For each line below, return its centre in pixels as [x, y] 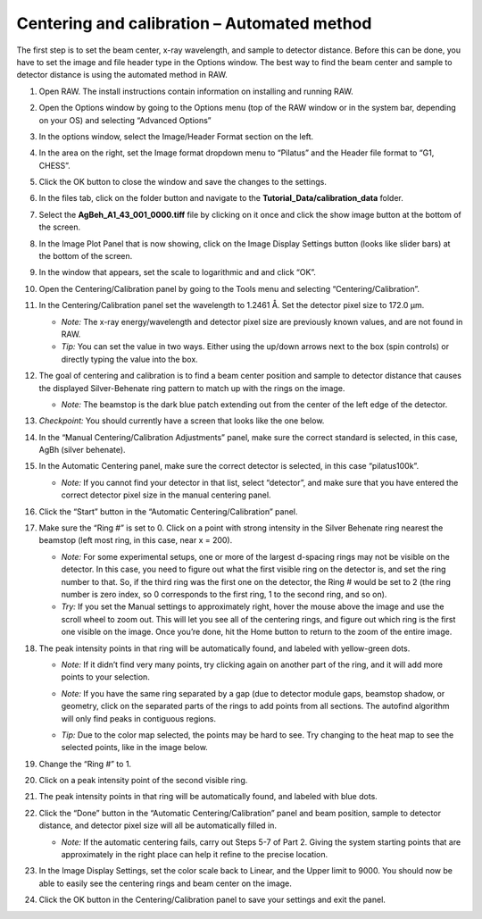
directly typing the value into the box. [129, 359]
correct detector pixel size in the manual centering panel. [166, 495]
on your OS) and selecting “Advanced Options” [125, 120]
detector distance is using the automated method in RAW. [122, 75]
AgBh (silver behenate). [82, 450]
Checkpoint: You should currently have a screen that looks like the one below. [182, 421]
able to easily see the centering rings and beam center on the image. [165, 883]
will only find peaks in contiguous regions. [138, 718]
